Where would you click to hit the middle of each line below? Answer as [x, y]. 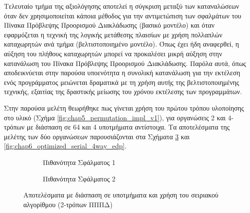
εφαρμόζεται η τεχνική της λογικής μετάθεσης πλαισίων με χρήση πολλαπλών [113, 34]
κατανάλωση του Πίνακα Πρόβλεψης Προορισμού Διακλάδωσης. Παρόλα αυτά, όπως [125, 63]
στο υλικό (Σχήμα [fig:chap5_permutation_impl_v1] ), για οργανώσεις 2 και [115, 117]
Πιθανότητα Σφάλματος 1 [79, 162]
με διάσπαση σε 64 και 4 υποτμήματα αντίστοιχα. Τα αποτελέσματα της [128, 127]
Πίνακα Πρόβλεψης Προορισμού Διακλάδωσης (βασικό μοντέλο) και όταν [109, 25]
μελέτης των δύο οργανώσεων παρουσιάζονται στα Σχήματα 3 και [97, 136]
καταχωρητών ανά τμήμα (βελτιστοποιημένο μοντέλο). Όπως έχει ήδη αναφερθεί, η [122, 44]
